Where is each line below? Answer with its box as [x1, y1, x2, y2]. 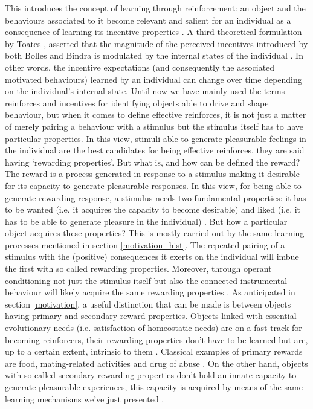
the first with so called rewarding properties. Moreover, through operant [5, 262, 272, 275]
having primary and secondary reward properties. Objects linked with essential [5, 309, 297, 322]
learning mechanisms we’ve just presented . [5, 392, 164, 405]
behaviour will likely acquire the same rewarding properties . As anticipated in [5, 286, 295, 298]
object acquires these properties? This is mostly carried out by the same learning [5, 227, 305, 239]
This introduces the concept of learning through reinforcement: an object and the [5, 2, 306, 14]
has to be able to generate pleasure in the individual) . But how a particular [5, 214, 288, 227]
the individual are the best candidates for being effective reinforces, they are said [5, 144, 305, 156]
